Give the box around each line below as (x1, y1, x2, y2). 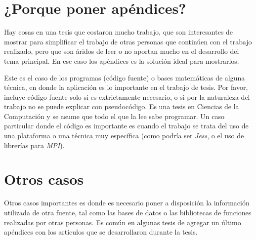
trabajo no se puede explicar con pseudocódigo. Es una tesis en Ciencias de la (4, 101, 239, 112)
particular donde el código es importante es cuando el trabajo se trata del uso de (4, 120, 249, 131)
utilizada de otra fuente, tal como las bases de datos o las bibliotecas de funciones (4, 207, 252, 217)
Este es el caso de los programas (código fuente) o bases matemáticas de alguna (4, 72, 245, 82)
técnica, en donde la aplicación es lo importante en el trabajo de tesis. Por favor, (4, 82, 248, 92)
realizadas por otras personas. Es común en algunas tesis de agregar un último (4, 217, 241, 227)
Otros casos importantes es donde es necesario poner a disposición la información (4, 198, 250, 208)
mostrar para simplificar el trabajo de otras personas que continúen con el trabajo (4, 36, 252, 46)
